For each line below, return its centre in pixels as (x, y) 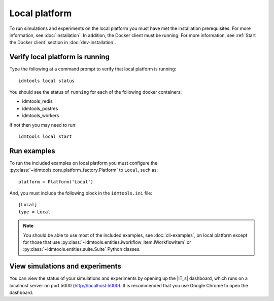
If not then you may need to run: (43, 125)
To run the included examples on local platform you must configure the (83, 163)
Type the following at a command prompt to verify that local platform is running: (93, 69)
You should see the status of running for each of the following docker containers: (96, 92)
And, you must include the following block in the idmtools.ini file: (81, 193)
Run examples (32, 151)
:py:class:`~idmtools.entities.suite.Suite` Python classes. (82, 249)
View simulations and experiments (65, 266)
